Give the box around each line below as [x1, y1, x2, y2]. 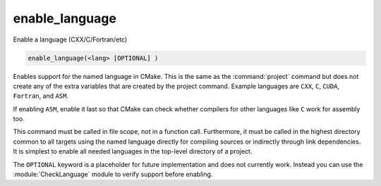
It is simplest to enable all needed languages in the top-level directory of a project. [13, 147, 253, 156]
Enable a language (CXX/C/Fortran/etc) [13, 35, 128, 44]
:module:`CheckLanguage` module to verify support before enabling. [13, 170, 213, 179]
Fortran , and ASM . [13, 92, 68, 100]
